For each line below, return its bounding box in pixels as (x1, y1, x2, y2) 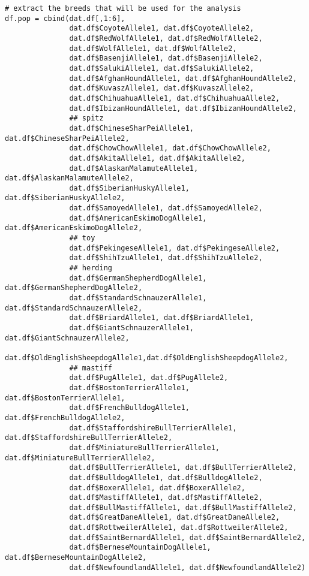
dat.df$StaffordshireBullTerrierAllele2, (5, 433, 173, 442)
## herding (69, 264, 112, 273)
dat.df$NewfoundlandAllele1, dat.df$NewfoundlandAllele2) (69, 563, 306, 572)
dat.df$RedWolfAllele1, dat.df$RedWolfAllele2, (69, 34, 263, 43)
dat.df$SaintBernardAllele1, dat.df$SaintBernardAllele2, (69, 533, 306, 542)
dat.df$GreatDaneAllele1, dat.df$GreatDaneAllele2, (69, 513, 280, 522)
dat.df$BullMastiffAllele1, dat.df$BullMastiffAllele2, (69, 503, 297, 512)
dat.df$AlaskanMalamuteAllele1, (69, 164, 199, 173)
